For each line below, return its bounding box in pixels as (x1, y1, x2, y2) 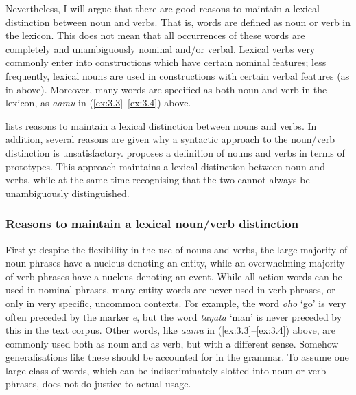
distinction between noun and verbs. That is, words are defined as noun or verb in (5, 14, 351, 29)
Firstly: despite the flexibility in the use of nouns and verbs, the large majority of (5, 242, 348, 256)
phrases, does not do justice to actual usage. (5, 376, 191, 391)
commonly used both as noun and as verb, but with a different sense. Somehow (5, 336, 339, 350)
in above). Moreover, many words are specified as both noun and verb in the (5, 82, 327, 96)
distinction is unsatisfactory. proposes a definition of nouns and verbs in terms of (5, 145, 345, 159)
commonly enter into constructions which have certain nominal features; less (5, 55, 327, 69)
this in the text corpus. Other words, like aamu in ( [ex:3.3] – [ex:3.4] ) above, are (5, 323, 335, 337)
